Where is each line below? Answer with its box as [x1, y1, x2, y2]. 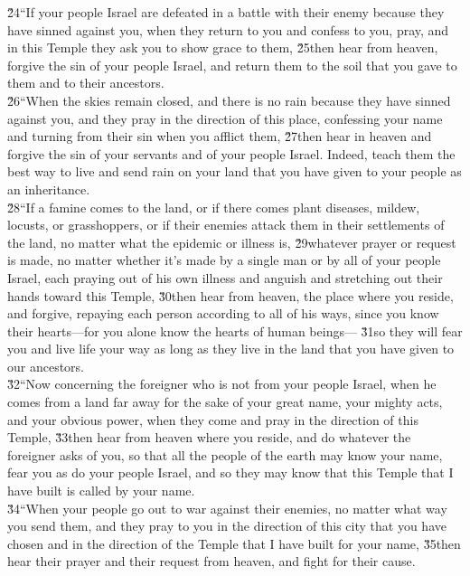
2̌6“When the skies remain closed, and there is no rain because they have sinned [7, 90, 451, 109]
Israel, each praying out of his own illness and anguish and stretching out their [7, 268, 443, 287]
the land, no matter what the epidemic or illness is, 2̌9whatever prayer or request [7, 232, 456, 251]
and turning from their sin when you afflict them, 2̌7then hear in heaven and [7, 127, 432, 146]
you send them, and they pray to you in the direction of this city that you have [7, 516, 446, 535]
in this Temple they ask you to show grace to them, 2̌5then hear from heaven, [7, 38, 438, 57]
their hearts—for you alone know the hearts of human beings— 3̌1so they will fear [7, 321, 463, 340]
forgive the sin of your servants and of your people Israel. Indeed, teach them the [7, 144, 456, 163]
